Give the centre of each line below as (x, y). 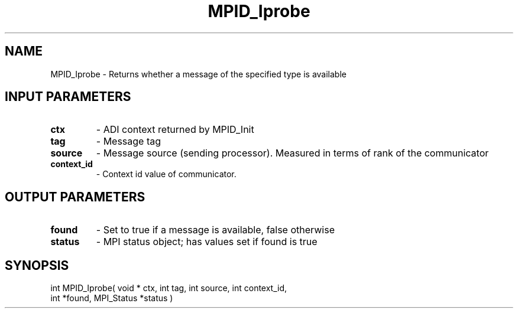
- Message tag (129, 141)
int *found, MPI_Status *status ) (112, 298)
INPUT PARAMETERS (68, 97)
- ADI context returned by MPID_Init (175, 130)
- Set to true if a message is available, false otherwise (215, 230)
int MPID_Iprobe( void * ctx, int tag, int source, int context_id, (169, 288)
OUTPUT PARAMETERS (75, 197)
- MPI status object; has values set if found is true (207, 242)
